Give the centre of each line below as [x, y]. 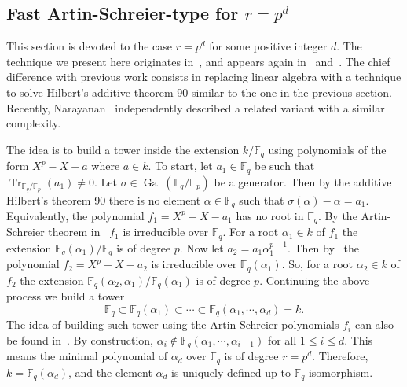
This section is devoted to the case [90, 46]
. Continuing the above [315, 280]
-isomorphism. [339, 372]
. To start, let [180, 166]
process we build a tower [66, 296]
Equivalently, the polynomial [75, 215]
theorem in [74, 232]
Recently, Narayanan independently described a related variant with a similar [196, 107]
